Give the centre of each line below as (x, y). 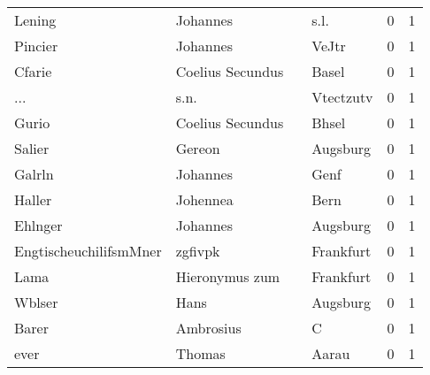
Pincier (36, 46)
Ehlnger (38, 225)
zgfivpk (198, 251)
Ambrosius (208, 328)
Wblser (36, 302)
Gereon (198, 148)
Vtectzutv (342, 97)
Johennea (204, 199)
